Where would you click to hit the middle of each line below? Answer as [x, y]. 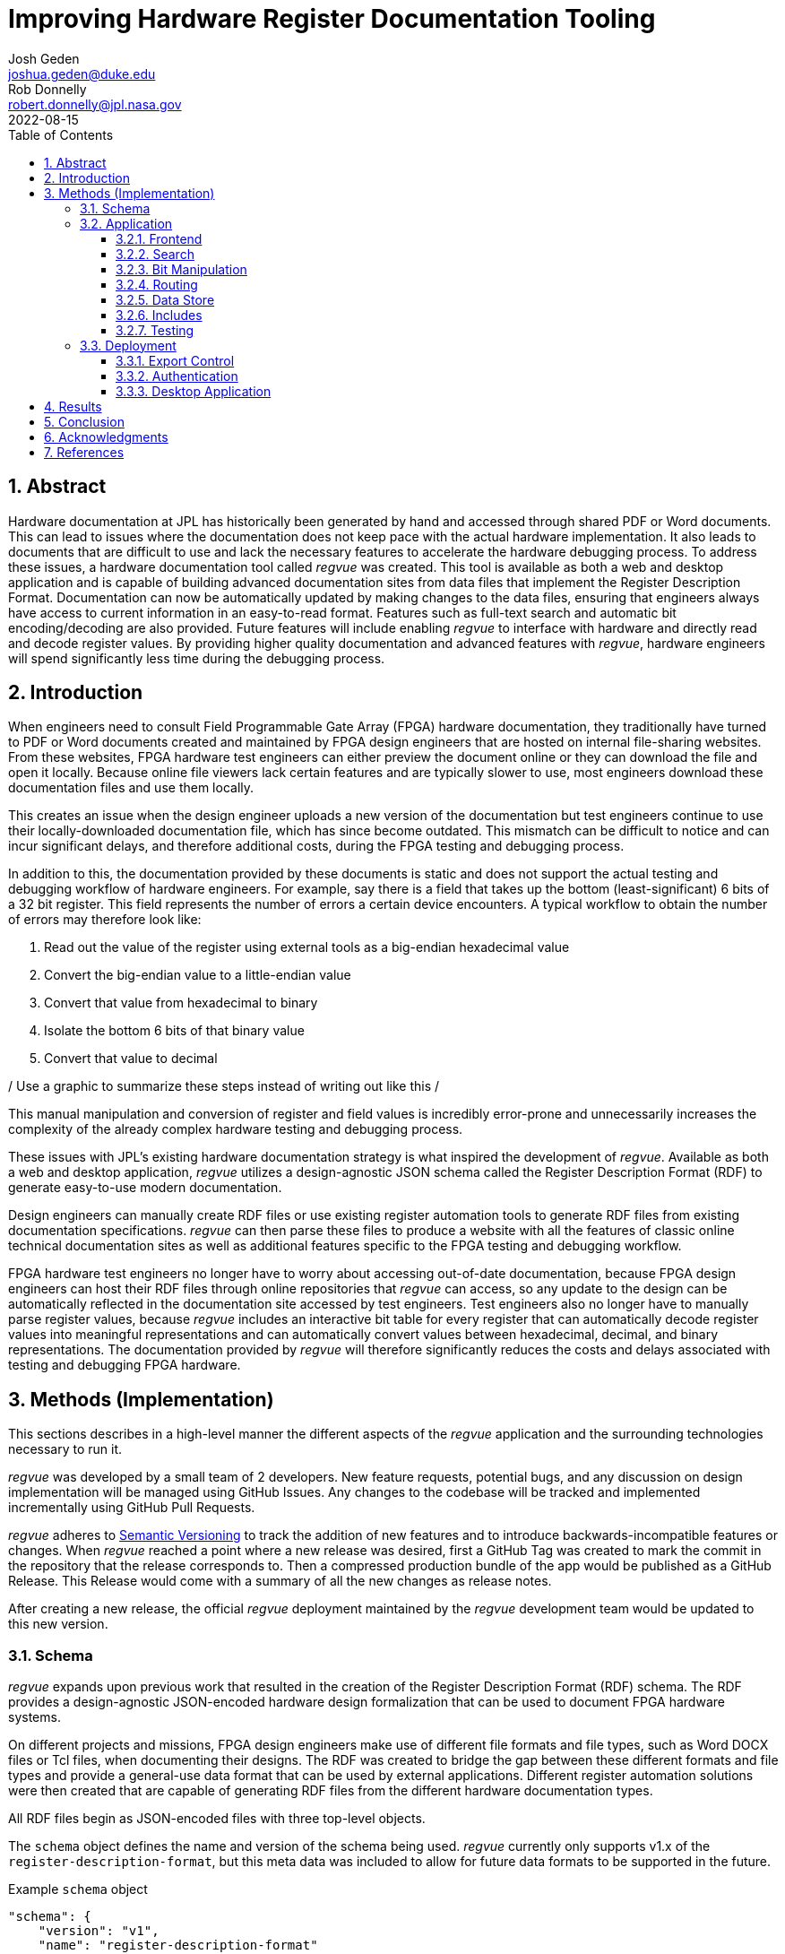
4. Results [73, 406]
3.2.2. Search [155, 254]
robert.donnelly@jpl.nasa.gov [95, 104]
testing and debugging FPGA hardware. [125, 1365]
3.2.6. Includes [159, 315]
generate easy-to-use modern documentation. [145, 1188]
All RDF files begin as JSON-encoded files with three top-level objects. [217, 1819]
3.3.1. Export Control [175, 360]
